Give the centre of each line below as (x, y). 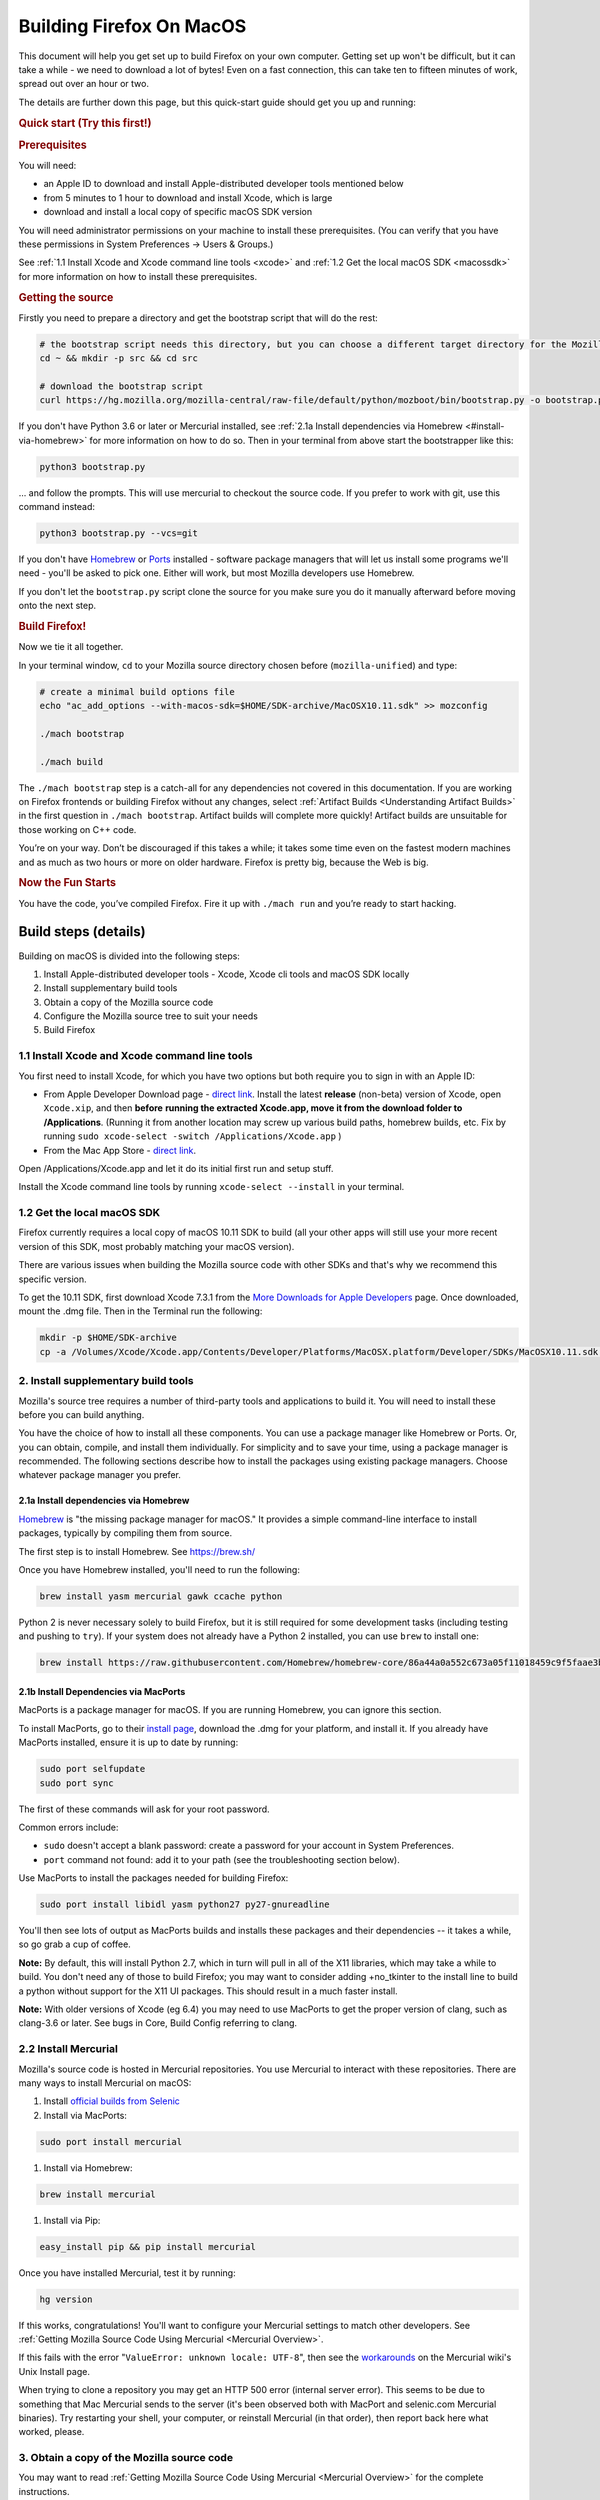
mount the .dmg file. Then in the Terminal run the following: (140, 1311)
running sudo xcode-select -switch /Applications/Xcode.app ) (192, 1136)
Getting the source (66, 297)
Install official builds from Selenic (111, 2101)
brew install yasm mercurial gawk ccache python (161, 1596)
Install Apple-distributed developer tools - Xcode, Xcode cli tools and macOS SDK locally (226, 974)
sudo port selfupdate (92, 1769)
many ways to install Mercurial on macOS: (105, 2082)
